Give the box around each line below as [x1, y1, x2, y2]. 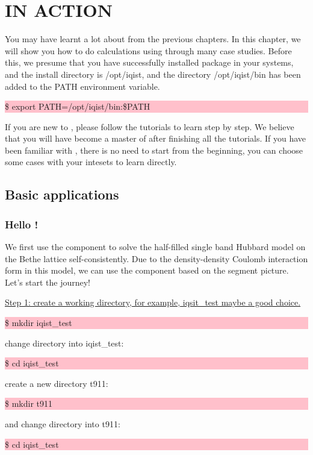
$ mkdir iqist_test [5, 316, 72, 329]
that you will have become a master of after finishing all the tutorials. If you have [5, 132, 306, 145]
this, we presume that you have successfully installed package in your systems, [5, 56, 294, 69]
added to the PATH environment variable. [5, 80, 160, 92]
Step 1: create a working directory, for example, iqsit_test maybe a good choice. [5, 296, 301, 309]
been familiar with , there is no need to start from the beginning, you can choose [5, 143, 303, 156]
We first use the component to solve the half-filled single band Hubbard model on [5, 240, 306, 253]
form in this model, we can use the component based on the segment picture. [5, 264, 289, 277]
